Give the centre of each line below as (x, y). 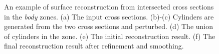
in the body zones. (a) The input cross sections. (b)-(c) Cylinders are (109, 16)
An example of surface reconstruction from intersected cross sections (109, 6)
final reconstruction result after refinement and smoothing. (94, 46)
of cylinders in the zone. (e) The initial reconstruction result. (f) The (110, 36)
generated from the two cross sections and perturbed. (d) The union (109, 26)
